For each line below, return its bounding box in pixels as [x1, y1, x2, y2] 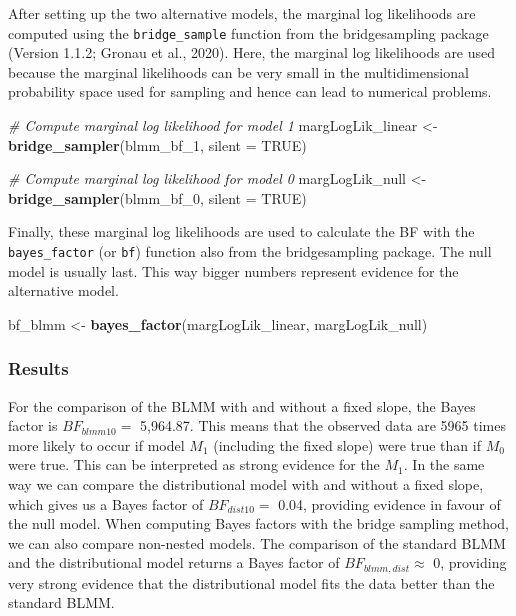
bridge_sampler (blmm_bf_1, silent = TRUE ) [8, 134, 307, 155]
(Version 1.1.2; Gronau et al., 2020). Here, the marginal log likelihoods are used [8, 42, 496, 63]
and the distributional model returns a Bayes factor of [8, 552, 340, 573]
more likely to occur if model [8, 434, 185, 455]
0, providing [433, 552, 507, 573]
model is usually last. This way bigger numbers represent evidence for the [8, 260, 459, 281]
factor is [8, 415, 58, 436]
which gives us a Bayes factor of [8, 493, 204, 514]
